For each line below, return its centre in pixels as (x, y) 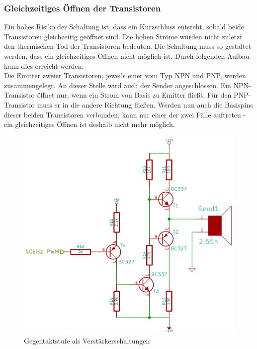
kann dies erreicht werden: (44, 65)
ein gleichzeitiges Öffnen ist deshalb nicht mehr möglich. (89, 124)
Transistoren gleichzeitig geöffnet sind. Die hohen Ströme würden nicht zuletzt (123, 36)
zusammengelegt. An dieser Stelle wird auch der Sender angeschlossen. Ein (118, 85)
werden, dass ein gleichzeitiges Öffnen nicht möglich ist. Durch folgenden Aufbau (127, 56)
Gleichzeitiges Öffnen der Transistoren (83, 8)
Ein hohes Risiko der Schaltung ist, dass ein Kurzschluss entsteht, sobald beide (124, 27)
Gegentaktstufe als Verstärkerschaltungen (87, 341)
